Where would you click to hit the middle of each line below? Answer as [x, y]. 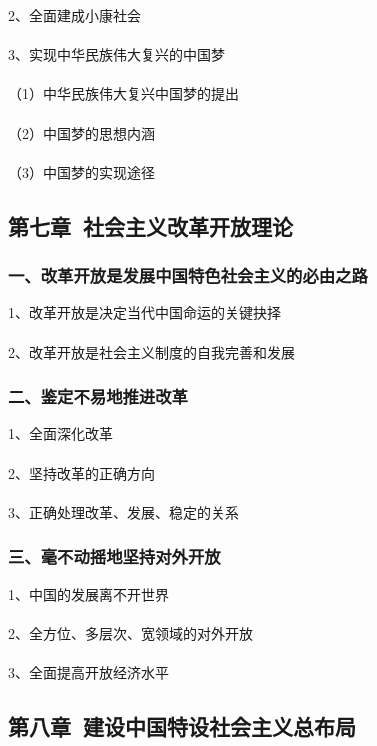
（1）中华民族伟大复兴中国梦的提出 [123, 93]
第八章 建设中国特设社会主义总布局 [182, 725]
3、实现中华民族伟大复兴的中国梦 [116, 54]
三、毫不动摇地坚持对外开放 [114, 556]
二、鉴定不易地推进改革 [98, 396]
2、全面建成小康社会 [74, 15]
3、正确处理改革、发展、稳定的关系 [123, 511]
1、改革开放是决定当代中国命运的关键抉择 [144, 312]
